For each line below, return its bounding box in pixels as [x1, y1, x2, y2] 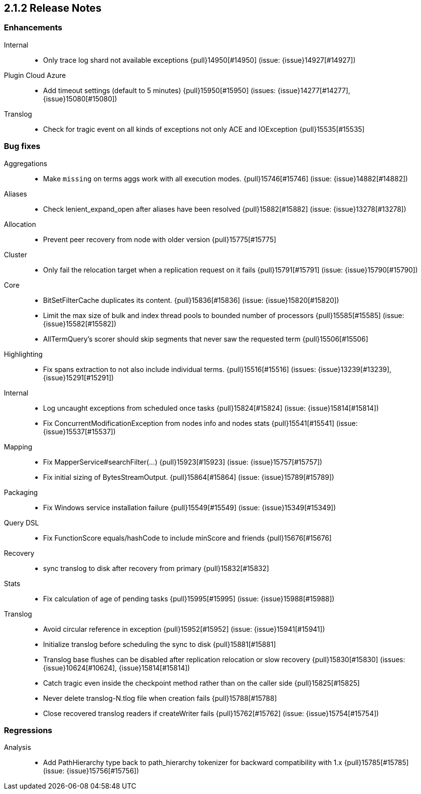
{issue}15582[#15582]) [43, 319, 117, 328]
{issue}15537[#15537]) [43, 427, 116, 436]
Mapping [4, 442, 32, 451]
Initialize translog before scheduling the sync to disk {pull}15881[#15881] [43, 640, 276, 648]
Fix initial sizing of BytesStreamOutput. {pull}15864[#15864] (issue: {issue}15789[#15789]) [43, 472, 334, 481]
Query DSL [4, 518, 39, 527]
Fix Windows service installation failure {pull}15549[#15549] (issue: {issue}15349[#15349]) [43, 503, 336, 512]
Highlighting [4, 349, 43, 358]
